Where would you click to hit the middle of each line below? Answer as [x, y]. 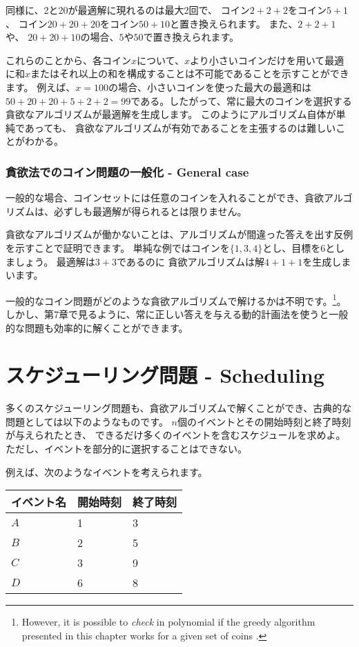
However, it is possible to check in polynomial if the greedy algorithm [168, 622]
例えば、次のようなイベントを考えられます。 [107, 471]
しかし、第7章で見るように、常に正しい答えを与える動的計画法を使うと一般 [177, 313]
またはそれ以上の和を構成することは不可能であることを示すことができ [190, 73]
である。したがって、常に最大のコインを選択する [241, 100]
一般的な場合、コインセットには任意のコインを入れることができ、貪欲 [165, 198]
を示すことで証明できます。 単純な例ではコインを [118, 247]
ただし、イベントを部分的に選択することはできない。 [126, 449]
